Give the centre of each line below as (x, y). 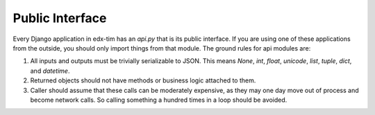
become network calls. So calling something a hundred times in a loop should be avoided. (159, 100)
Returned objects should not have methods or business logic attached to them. (143, 80)
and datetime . (50, 71)
